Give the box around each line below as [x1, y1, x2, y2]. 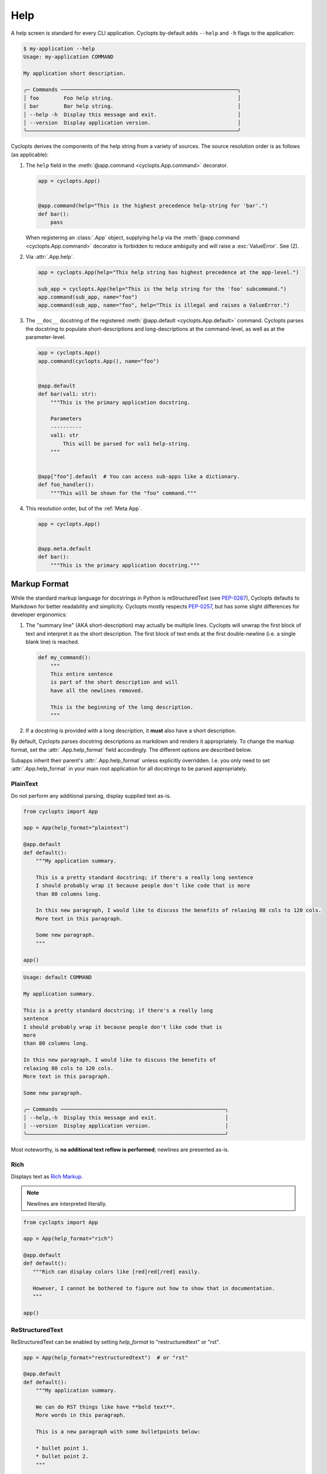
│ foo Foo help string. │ [23, 94, 241, 101]
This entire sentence [50, 670, 113, 677]
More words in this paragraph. [35, 1412, 126, 1419]
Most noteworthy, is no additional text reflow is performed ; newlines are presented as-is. [11, 1146, 230, 1153]
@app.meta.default [38, 545, 91, 552]
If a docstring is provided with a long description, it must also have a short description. [25, 727, 237, 734]
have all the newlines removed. [50, 687, 144, 694]
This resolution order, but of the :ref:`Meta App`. [25, 505, 143, 512]
